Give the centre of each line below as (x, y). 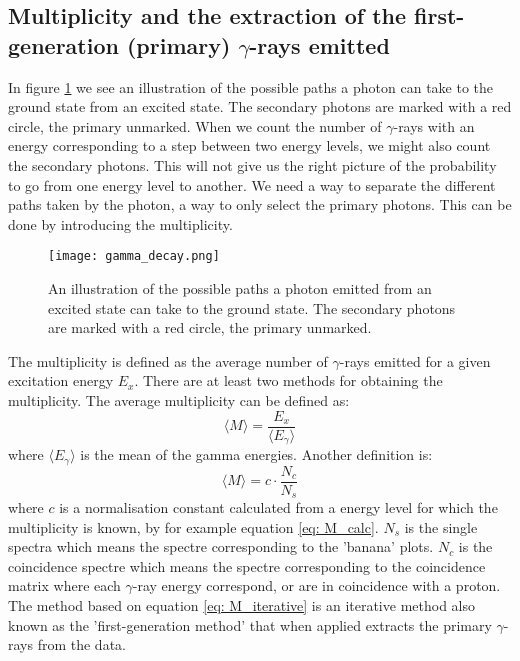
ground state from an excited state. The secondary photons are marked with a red (260, 106)
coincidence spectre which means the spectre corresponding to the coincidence (247, 565)
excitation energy (61, 380)
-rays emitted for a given (415, 360)
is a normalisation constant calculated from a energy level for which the (278, 507)
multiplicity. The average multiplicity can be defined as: (179, 399)
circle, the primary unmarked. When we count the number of (195, 125)
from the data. (81, 644)
